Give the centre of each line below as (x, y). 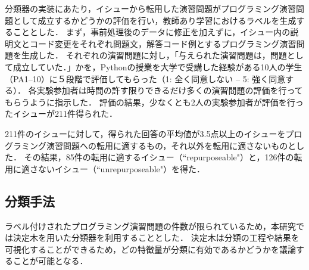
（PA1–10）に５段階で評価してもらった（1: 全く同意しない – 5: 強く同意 (145, 78)
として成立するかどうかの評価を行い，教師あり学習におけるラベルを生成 (154, 20)
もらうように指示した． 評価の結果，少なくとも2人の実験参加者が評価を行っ (154, 102)
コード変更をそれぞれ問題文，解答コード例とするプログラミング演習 (163, 43)
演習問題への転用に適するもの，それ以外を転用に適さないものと (171, 145)
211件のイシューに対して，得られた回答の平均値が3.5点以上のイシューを (145, 133)
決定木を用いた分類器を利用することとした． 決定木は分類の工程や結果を (156, 238)
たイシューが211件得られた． (61, 114)
